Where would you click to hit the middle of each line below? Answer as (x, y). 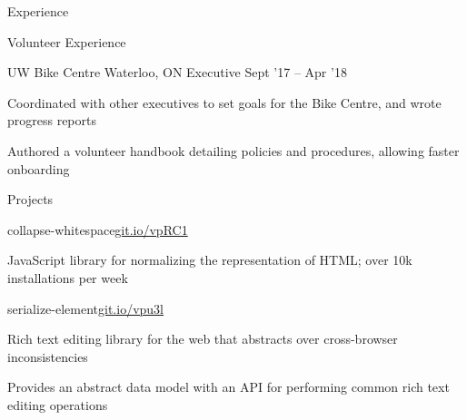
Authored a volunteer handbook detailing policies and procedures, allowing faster (233, 150)
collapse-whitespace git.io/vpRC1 (98, 229)
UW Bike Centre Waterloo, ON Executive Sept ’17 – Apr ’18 (177, 72)
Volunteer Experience (67, 41)
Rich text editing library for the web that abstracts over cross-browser (203, 339)
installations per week (68, 277)
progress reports (52, 120)
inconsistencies (48, 356)
